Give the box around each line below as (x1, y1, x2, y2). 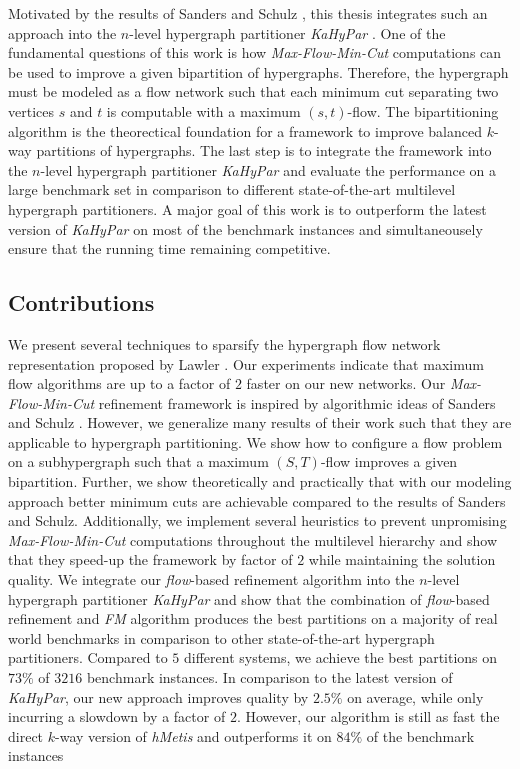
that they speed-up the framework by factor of (8, 549, 293, 570)
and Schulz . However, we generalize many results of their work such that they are (8, 412, 512, 433)
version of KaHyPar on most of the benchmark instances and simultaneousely (8, 218, 483, 239)
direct (8, 725, 44, 746)
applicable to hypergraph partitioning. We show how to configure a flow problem (8, 431, 503, 452)
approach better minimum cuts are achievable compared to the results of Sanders (8, 490, 506, 511)
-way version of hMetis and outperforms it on (55, 725, 332, 746)
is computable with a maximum (106, 100, 301, 121)
